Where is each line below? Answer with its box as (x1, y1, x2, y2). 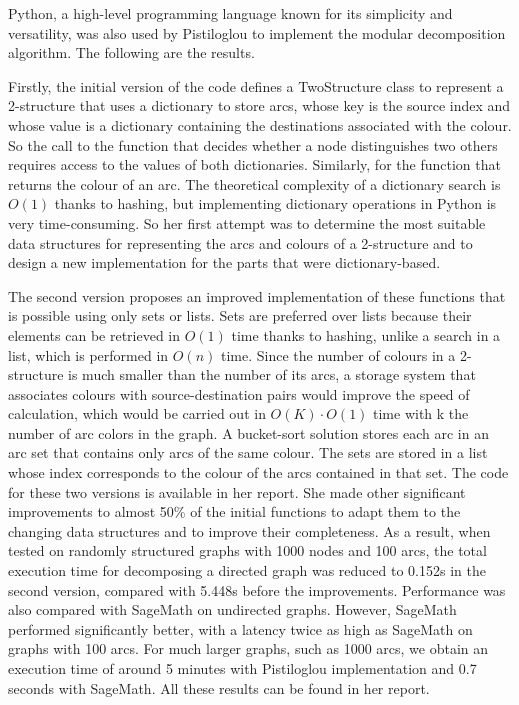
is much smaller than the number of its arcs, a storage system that (68, 364, 476, 385)
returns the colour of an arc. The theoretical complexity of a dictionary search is (8, 173, 501, 194)
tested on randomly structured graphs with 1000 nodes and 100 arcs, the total (8, 540, 487, 561)
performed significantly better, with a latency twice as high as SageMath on (8, 618, 473, 639)
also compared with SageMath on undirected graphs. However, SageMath (8, 599, 457, 620)
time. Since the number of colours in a (220, 344, 456, 365)
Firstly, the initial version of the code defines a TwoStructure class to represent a (8, 75, 504, 96)
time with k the (373, 403, 469, 424)
